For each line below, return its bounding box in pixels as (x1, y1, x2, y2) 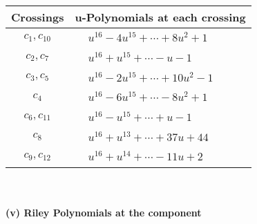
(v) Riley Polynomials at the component (6, 205, 202, 219)
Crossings (11, 9, 64, 25)
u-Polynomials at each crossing (75, 9, 246, 25)
